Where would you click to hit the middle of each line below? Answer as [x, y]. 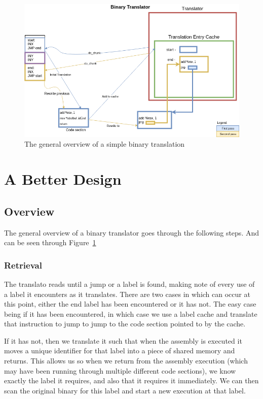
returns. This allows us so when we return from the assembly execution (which [126, 361]
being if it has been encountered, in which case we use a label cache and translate [131, 313]
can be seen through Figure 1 [50, 242]
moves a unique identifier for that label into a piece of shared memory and [120, 351]
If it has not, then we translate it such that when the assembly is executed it [123, 340]
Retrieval [23, 265]
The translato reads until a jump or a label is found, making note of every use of [129, 284]
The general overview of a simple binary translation [105, 144]
